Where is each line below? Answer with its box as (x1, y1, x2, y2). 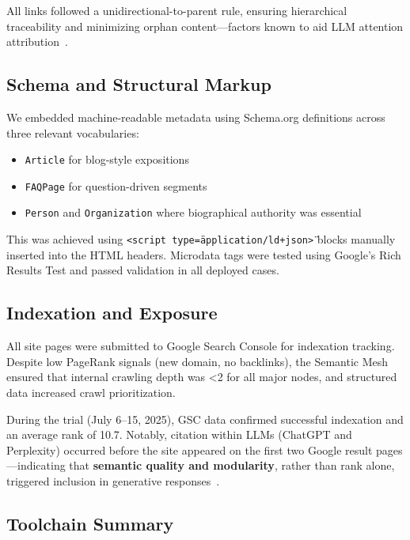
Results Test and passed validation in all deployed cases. (6, 262, 279, 278)
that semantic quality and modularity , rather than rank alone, (69, 457, 395, 474)
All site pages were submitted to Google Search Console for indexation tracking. (6, 338, 395, 354)
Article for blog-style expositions (25, 151, 189, 168)
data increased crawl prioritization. (6, 383, 176, 400)
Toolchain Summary (6, 511, 174, 535)
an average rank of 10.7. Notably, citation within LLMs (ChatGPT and (6, 426, 352, 443)
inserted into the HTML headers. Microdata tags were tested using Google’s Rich (6, 246, 401, 262)
